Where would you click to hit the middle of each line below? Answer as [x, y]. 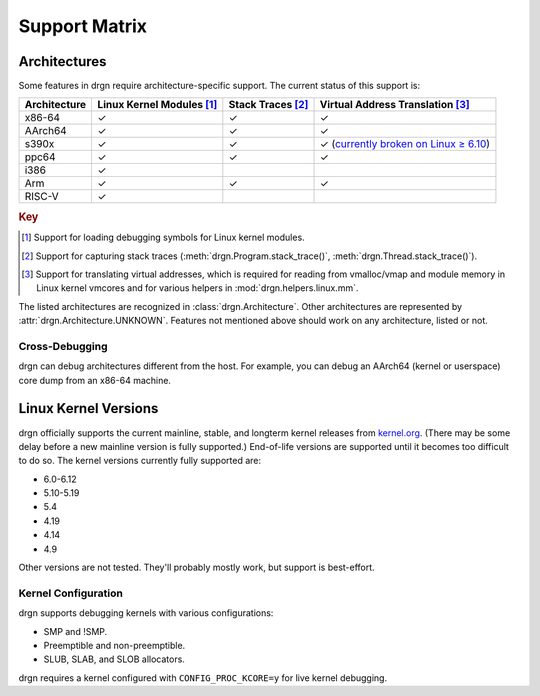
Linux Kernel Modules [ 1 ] [157, 105]
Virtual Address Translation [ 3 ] [394, 105]
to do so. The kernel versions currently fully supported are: [140, 461]
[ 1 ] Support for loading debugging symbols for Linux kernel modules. [163, 237]
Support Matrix [83, 26]
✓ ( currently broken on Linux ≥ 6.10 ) [404, 144]
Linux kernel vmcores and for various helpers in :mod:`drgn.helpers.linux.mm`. [197, 288]
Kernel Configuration [71, 593]
